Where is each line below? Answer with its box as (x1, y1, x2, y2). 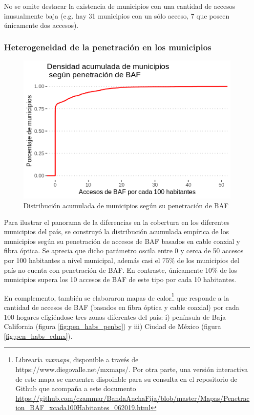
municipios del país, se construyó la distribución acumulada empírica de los (4, 226, 229, 237)
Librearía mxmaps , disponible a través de (15, 354, 139, 365)
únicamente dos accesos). (4, 20, 79, 30)
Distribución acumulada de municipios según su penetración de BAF (23, 200, 229, 210)
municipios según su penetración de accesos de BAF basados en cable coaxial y (4, 236, 240, 246)
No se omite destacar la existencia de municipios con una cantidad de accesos (4, 1, 235, 11)
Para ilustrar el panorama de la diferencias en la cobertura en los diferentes (4, 217, 230, 227)
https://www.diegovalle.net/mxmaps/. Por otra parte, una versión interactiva (15, 364, 248, 374)
